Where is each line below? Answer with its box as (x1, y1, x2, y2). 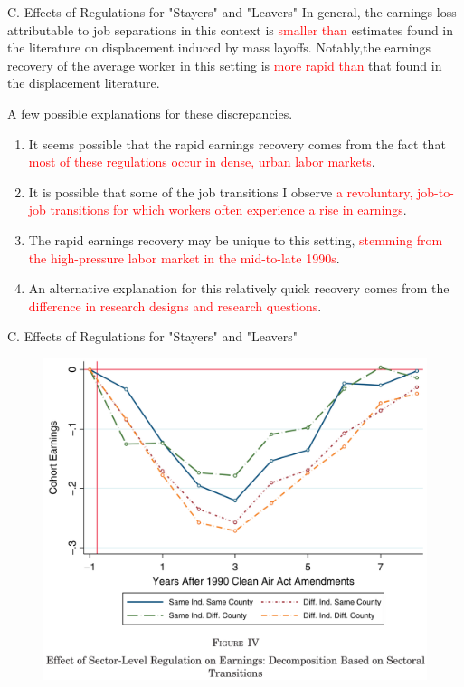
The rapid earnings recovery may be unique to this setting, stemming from (28, 230, 443, 249)
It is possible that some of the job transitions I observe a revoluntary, (28, 182, 413, 201)
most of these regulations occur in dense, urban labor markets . (28, 152, 375, 171)
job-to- (417, 182, 454, 201)
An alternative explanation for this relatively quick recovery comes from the (28, 279, 450, 298)
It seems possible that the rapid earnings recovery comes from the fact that (28, 134, 446, 153)
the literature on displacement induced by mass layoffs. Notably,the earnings (7, 38, 431, 57)
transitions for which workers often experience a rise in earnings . (50, 200, 407, 219)
